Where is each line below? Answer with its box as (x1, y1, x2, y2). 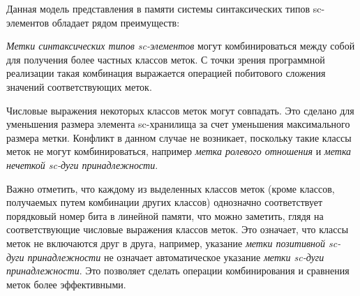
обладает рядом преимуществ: (52, 15, 180, 29)
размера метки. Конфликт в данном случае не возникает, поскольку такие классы (6, 130, 352, 145)
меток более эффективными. (6, 276, 126, 291)
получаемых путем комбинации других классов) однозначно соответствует (6, 195, 323, 209)
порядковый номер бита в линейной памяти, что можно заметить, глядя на (6, 208, 324, 223)
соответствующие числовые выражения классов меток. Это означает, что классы (6, 222, 349, 237)
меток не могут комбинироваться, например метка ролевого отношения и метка (6, 144, 352, 158)
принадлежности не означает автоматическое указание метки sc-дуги (27, 249, 324, 264)
